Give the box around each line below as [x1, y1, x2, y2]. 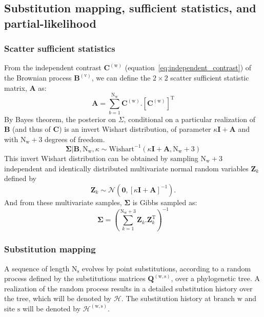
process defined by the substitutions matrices [4, 273, 146, 284]
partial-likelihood [4, 15, 96, 31]
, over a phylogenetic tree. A [171, 273, 260, 284]
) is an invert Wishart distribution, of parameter [59, 124, 211, 134]
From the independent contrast [4, 62, 101, 73]
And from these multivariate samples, [4, 196, 122, 207]
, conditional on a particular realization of [124, 113, 256, 124]
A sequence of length [4, 263, 70, 273]
